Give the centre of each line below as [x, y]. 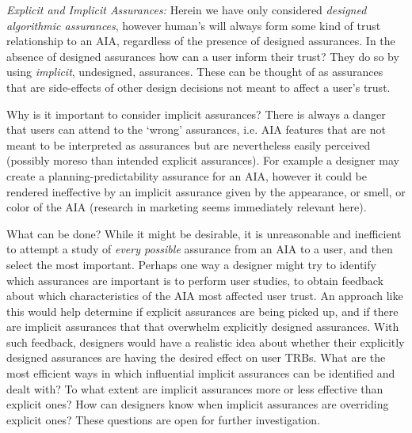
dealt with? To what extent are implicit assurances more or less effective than [195, 388]
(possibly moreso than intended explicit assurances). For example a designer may [203, 160]
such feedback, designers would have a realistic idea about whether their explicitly [206, 342]
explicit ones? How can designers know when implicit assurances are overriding [198, 404]
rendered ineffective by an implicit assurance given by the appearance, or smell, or [206, 191]
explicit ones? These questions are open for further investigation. [164, 419]
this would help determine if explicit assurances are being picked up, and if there [202, 311]
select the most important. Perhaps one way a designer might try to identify [191, 264]
